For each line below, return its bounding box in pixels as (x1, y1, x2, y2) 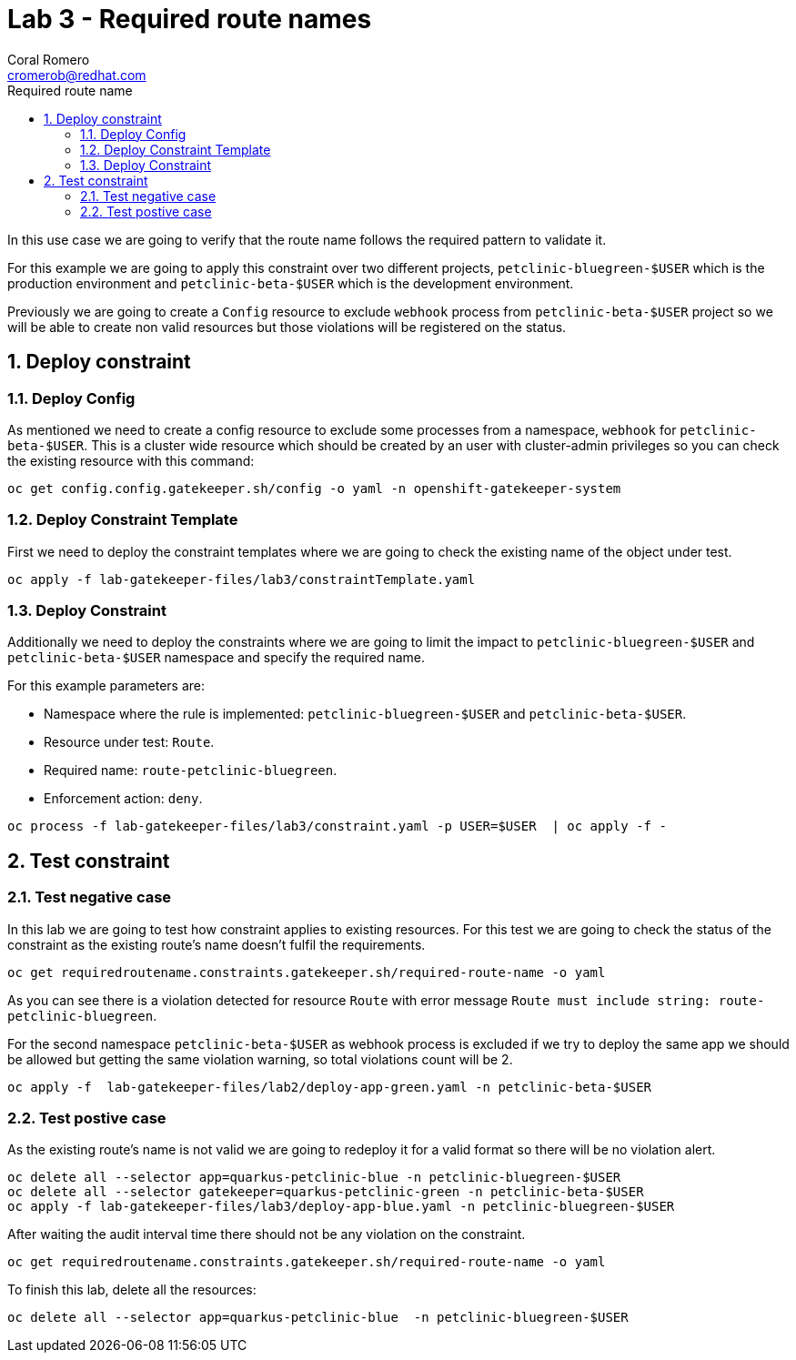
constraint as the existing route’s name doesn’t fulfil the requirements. (7, 936, 426, 952)
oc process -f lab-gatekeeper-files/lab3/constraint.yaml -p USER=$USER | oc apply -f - (7, 819, 667, 834)
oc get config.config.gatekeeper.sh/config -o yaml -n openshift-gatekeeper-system (7, 480, 621, 496)
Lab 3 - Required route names (7, 4, 372, 35)
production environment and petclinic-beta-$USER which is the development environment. (7, 275, 574, 291)
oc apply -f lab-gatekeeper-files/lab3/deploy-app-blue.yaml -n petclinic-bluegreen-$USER (7, 1199, 675, 1214)
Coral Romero (7, 51, 90, 67)
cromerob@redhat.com (7, 66, 146, 83)
